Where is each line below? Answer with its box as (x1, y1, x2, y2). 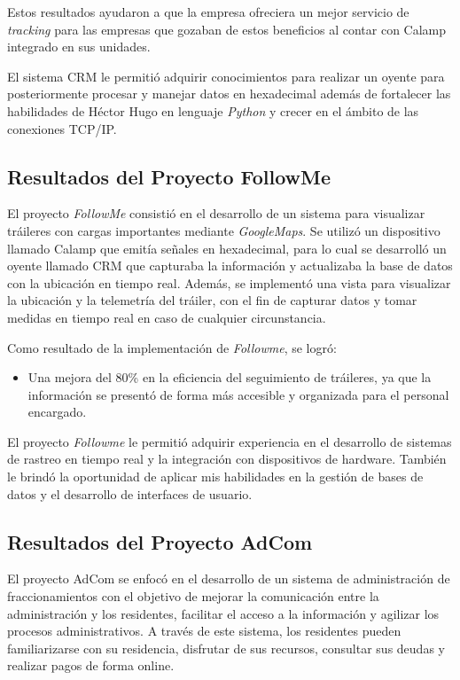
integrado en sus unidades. (7, 37, 151, 56)
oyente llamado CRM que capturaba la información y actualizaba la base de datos (7, 256, 453, 275)
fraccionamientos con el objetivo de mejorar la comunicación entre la (7, 587, 379, 606)
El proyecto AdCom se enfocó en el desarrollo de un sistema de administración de (7, 569, 450, 588)
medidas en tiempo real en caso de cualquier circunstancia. (7, 308, 326, 326)
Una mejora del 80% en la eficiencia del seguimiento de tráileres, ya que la (27, 368, 432, 387)
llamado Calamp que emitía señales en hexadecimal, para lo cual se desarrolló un (7, 238, 447, 257)
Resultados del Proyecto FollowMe (7, 162, 331, 190)
